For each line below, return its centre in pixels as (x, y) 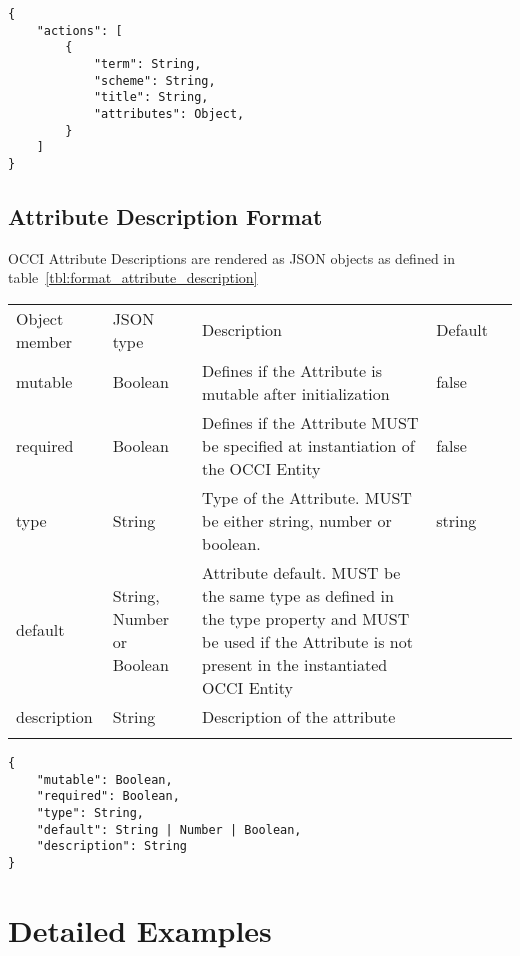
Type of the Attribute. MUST (307, 497)
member (44, 341)
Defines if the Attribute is (292, 370)
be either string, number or (297, 520)
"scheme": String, (154, 80)
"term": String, (147, 63)
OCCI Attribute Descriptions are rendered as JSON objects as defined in (232, 257)
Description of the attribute (299, 716)
